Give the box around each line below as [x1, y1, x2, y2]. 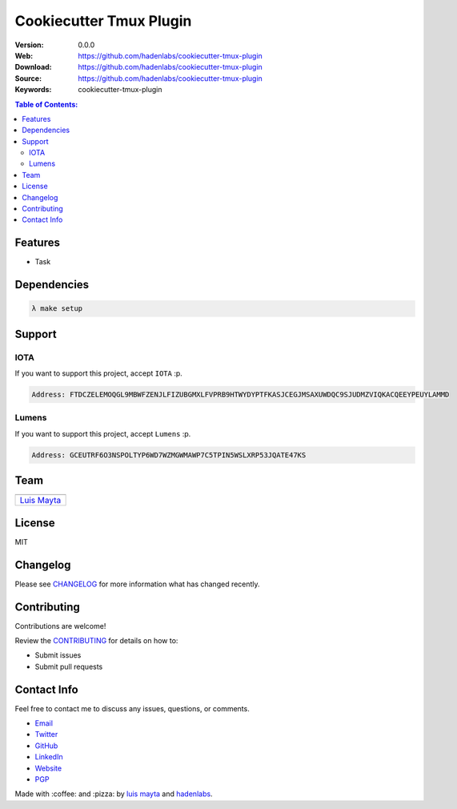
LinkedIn [34, 752, 63, 762]
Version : [14, 40, 44, 50]
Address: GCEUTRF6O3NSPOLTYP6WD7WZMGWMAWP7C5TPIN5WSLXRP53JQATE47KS [31, 450, 307, 460]
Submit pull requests [34, 662, 103, 671]
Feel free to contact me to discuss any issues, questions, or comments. [14, 703, 250, 713]
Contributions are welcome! [14, 621, 106, 630]
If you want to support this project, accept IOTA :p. [14, 368, 183, 378]
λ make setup [31, 304, 83, 313]
